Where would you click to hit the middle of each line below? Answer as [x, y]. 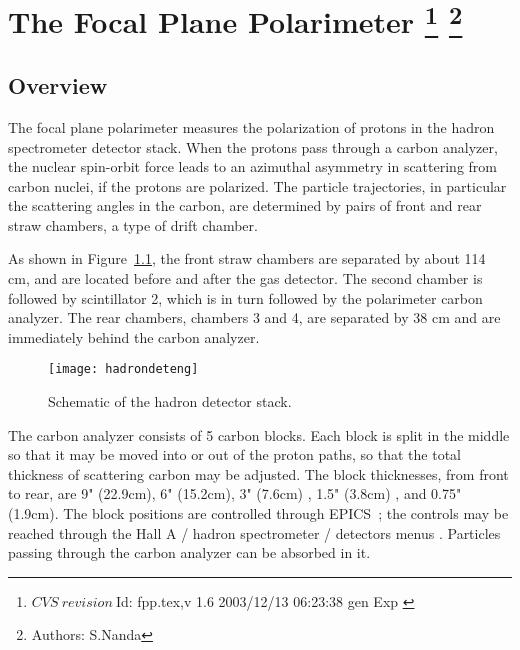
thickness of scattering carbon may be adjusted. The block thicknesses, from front [258, 473]
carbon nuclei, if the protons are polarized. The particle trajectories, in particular [257, 185]
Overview [58, 85]
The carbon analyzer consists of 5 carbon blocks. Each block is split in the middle [259, 434]
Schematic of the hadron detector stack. [170, 401]
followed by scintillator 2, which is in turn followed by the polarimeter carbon [245, 297]
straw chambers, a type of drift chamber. [133, 224]
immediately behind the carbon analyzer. [134, 336]
